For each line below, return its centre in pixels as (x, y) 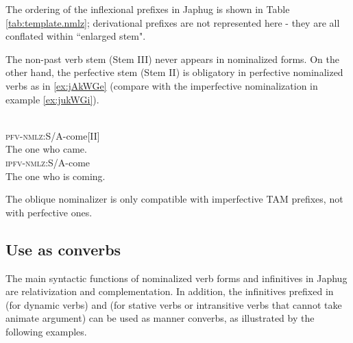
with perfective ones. (49, 212)
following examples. (46, 331)
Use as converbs (63, 249)
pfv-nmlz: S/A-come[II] (53, 135)
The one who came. (46, 149)
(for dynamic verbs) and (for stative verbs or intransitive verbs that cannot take (174, 304)
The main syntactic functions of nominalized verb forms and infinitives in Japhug (176, 278)
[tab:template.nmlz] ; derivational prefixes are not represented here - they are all (173, 22)
